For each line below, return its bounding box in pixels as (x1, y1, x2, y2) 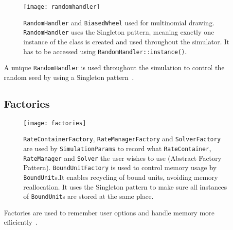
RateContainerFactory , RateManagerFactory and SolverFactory (23, 134, 221, 144)
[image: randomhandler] (23, 3, 100, 10)
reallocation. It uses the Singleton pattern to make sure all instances (23, 181, 227, 192)
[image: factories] (23, 119, 86, 127)
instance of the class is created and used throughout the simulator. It (23, 36, 230, 46)
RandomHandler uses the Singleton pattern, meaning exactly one (23, 27, 214, 37)
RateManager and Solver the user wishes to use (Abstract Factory (23, 153, 222, 163)
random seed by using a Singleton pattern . (4, 72, 134, 82)
